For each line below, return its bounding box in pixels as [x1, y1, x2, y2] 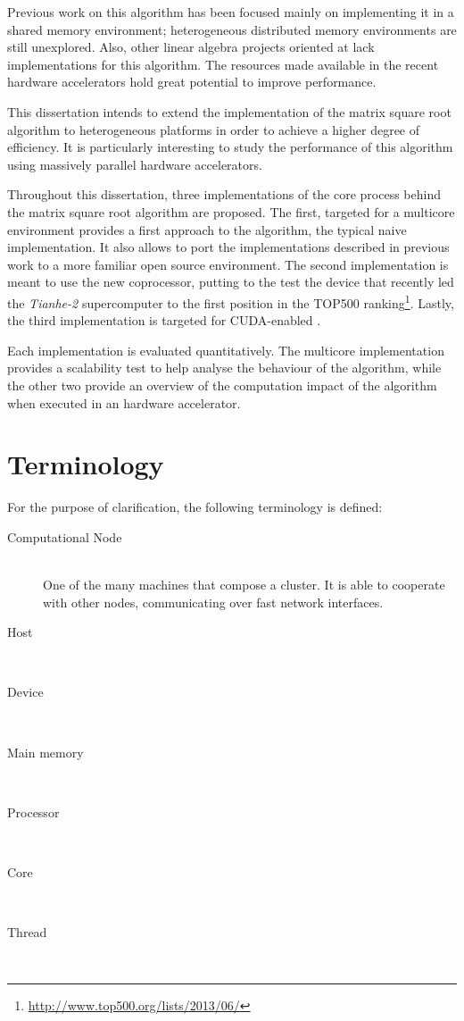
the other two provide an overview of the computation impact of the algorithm [7, 375, 437, 394]
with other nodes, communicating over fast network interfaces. [43, 592, 384, 611]
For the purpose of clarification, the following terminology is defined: [7, 498, 383, 516]
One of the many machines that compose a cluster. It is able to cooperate [43, 575, 445, 594]
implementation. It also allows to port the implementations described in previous [7, 238, 450, 256]
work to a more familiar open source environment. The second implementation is [7, 255, 449, 273]
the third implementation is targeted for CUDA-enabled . [7, 311, 321, 330]
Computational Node [7, 527, 122, 546]
